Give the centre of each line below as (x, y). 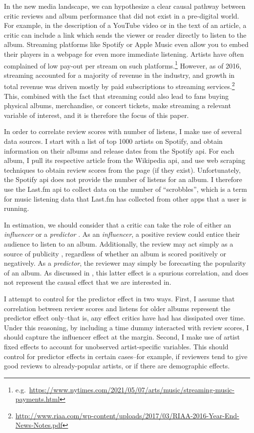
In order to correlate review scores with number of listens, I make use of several (123, 131)
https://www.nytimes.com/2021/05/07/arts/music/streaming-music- (132, 389)
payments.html (38, 399)
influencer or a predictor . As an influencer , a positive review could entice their (122, 234)
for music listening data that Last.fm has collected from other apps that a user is (125, 198)
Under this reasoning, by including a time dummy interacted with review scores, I (127, 327)
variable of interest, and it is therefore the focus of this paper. (96, 115)
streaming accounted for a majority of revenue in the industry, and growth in (119, 75)
